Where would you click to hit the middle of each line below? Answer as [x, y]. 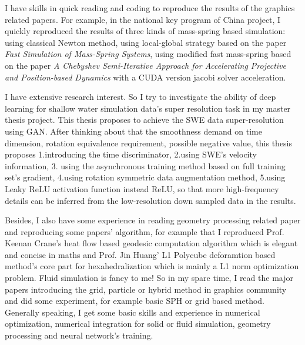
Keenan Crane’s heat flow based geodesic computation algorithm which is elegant [151, 243]
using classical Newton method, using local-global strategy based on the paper [146, 42]
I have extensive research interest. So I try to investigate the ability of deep [140, 97]
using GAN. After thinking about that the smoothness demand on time [133, 131]
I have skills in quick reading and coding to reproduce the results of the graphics [150, 8]
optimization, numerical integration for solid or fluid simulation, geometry [138, 324]
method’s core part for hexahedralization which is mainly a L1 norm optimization [152, 266]
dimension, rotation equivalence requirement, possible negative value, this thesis [149, 143]
